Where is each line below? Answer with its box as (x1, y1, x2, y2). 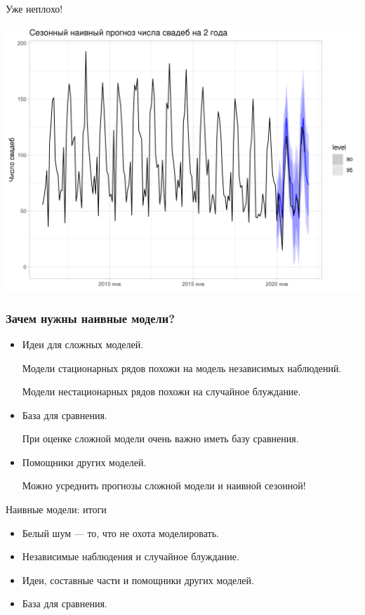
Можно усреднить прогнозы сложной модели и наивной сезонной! (22, 478, 306, 493)
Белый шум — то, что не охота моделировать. (22, 525, 219, 540)
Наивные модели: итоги (6, 502, 107, 517)
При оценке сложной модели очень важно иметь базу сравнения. (22, 431, 299, 446)
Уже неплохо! (6, 1, 63, 15)
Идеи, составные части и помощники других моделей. (22, 572, 254, 587)
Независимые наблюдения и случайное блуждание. (22, 549, 239, 564)
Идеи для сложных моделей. (22, 336, 144, 351)
